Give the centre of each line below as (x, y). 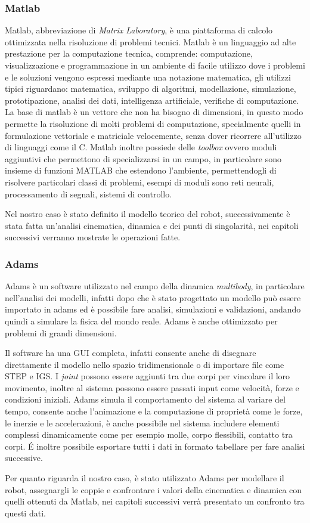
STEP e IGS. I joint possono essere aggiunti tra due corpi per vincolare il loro (148, 376)
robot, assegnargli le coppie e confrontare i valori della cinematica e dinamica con (154, 489)
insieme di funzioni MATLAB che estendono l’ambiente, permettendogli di (141, 170)
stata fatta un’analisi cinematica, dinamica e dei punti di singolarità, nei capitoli (152, 225)
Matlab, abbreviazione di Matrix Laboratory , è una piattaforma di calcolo (139, 30)
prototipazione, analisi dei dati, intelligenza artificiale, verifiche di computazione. (152, 100)
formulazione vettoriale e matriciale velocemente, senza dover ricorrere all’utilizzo (153, 135)
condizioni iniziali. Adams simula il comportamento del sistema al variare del (145, 399)
